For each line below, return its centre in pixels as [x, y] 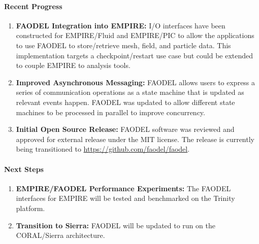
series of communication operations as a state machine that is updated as [130, 92]
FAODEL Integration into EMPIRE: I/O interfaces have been [121, 25]
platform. [30, 208]
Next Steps [24, 169]
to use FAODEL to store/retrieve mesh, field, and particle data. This [123, 45]
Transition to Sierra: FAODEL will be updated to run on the [116, 225]
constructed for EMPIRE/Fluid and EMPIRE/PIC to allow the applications [135, 35]
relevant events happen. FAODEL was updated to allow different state [125, 102]
